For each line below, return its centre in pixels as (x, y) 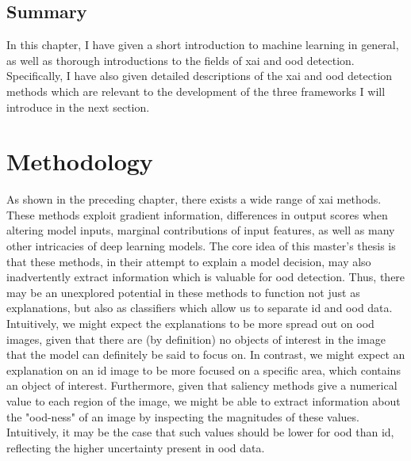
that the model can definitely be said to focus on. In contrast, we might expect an (206, 354)
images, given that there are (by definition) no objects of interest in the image (196, 339)
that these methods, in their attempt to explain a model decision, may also (189, 261)
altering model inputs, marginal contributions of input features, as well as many (201, 230)
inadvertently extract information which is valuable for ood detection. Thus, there (206, 277)
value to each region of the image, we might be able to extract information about (204, 401)
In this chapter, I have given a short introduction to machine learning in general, (203, 45)
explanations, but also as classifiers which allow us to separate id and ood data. (200, 308)
